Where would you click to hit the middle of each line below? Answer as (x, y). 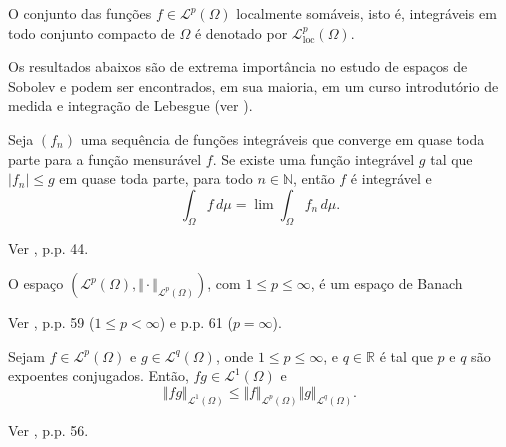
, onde (234, 355)
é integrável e (391, 178)
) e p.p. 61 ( (196, 322)
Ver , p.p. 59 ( (51, 322)
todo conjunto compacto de (91, 32)
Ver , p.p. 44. (48, 247)
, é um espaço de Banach (386, 283)
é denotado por (241, 32)
